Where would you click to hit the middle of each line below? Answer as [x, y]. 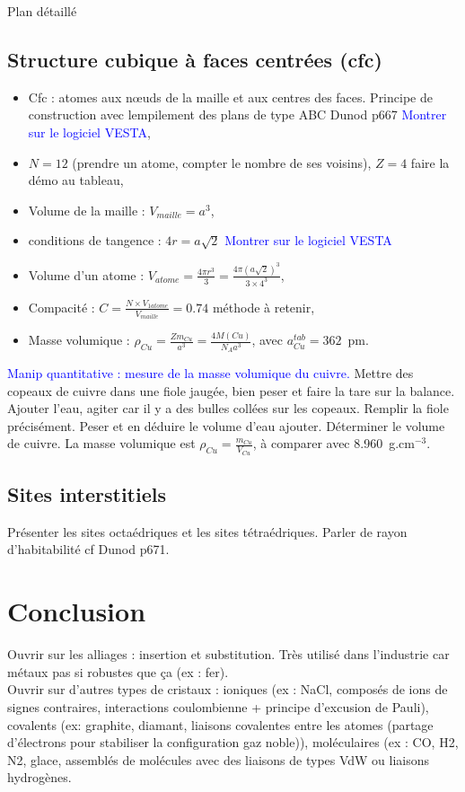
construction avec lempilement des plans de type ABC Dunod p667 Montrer [237, 114]
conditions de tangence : [95, 240]
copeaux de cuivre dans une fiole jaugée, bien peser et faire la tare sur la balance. [231, 390]
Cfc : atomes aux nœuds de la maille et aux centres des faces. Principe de [230, 97]
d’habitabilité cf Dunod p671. [88, 549]
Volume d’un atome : [86, 274]
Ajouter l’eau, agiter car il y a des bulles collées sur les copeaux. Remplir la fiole [228, 408]
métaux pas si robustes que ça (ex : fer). [118, 671]
